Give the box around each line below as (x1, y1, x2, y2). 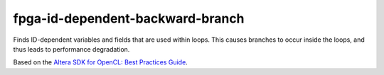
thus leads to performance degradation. (13, 45, 130, 53)
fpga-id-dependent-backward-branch (13, 11, 245, 26)
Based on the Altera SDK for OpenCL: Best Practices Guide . (13, 58, 188, 67)
